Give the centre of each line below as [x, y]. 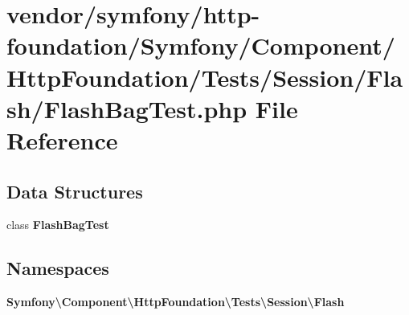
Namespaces [58, 268]
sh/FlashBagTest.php [127, 108]
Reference [62, 139]
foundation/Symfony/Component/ [201, 45]
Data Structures [75, 191]
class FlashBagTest [58, 225]
